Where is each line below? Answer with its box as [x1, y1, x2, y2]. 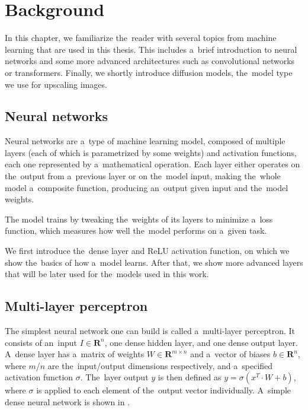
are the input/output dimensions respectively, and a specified [47, 359, 273, 371]
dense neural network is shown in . [5, 396, 130, 408]
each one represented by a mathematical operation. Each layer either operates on [5, 158, 300, 170]
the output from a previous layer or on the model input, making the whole [5, 170, 281, 182]
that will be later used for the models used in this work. [5, 268, 209, 280]
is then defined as [158, 371, 222, 383]
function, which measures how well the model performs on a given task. [5, 224, 267, 237]
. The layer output [80, 371, 149, 383]
